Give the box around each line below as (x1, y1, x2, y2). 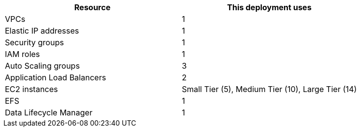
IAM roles (5, 49, 40, 59)
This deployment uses (227, 2, 312, 12)
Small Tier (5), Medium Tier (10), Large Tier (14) (181, 84, 357, 94)
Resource (74, 2, 111, 12)
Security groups (5, 37, 64, 47)
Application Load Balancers (5, 73, 106, 82)
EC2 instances (5, 84, 58, 94)
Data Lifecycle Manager (5, 108, 93, 117)
